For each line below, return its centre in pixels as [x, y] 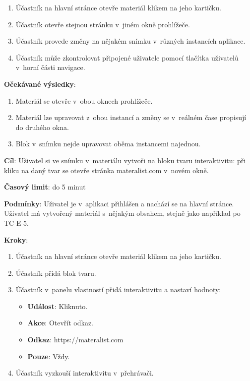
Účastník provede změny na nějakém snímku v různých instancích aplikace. [130, 41]
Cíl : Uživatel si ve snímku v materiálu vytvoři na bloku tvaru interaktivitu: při [125, 160]
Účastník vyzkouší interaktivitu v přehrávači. [85, 373]
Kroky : [16, 239]
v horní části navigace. [50, 67]
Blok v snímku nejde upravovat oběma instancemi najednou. [108, 144]
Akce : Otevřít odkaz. [61, 323]
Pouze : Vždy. [49, 356]
